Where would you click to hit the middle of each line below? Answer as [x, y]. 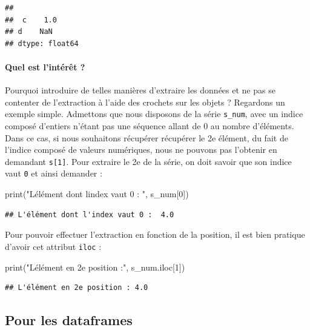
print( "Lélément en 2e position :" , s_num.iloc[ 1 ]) [95, 267]
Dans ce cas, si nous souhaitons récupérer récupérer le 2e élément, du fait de [147, 137]
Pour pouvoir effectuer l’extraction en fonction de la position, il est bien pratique [155, 234]
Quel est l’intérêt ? [45, 66]
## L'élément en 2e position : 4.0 [77, 288]
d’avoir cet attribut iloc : [53, 246]
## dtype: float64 [42, 43]
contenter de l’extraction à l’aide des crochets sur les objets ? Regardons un [145, 102]
